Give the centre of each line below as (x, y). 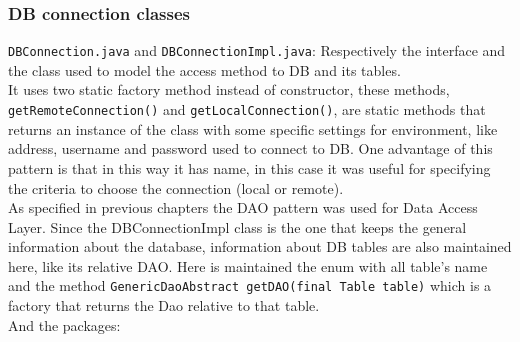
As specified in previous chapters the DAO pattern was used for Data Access (243, 207)
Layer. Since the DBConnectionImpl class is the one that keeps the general (237, 226)
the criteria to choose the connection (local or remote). (176, 187)
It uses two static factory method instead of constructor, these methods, (229, 89)
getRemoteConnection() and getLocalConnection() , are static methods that (247, 109)
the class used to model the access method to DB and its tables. (204, 69)
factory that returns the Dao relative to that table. (164, 305)
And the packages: (64, 324)
